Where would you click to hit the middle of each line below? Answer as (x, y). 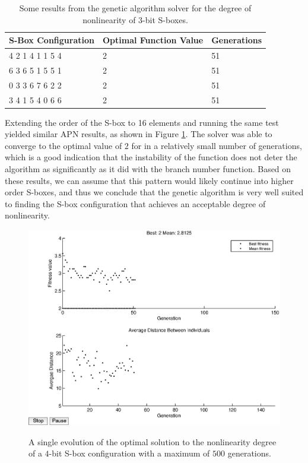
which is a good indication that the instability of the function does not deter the (151, 157)
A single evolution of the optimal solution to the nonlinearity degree (153, 441)
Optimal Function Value (153, 40)
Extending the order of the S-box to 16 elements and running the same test (142, 122)
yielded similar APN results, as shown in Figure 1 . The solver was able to (139, 134)
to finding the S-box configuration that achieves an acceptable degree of (135, 203)
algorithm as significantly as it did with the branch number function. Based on (148, 169)
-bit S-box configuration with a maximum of (129, 453)
